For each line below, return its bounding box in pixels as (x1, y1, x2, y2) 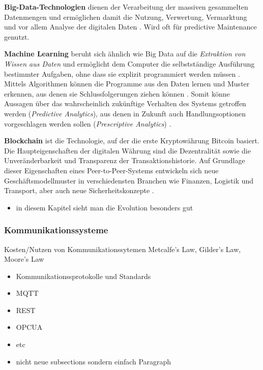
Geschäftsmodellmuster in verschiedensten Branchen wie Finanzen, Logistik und (4, 175, 254, 186)
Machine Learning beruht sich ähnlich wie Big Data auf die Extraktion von (4, 48, 246, 59)
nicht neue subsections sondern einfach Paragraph (16, 356, 171, 366)
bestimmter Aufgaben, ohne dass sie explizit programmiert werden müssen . (4, 68, 240, 79)
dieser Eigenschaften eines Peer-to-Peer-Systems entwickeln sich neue (4, 165, 219, 175)
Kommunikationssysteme (4, 224, 108, 236)
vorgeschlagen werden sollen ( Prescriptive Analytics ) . (4, 118, 171, 129)
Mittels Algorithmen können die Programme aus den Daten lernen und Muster (4, 78, 250, 89)
